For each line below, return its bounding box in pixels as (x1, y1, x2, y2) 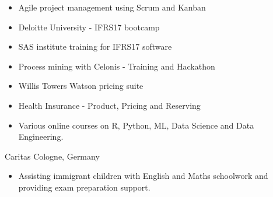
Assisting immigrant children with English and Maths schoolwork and (18, 170, 268, 182)
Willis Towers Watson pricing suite (18, 80, 143, 92)
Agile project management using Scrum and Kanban (18, 1, 206, 13)
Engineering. (18, 130, 64, 143)
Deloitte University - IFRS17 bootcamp (18, 20, 160, 33)
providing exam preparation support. (18, 181, 150, 193)
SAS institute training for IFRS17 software (18, 40, 172, 53)
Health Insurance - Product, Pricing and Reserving (18, 99, 201, 111)
